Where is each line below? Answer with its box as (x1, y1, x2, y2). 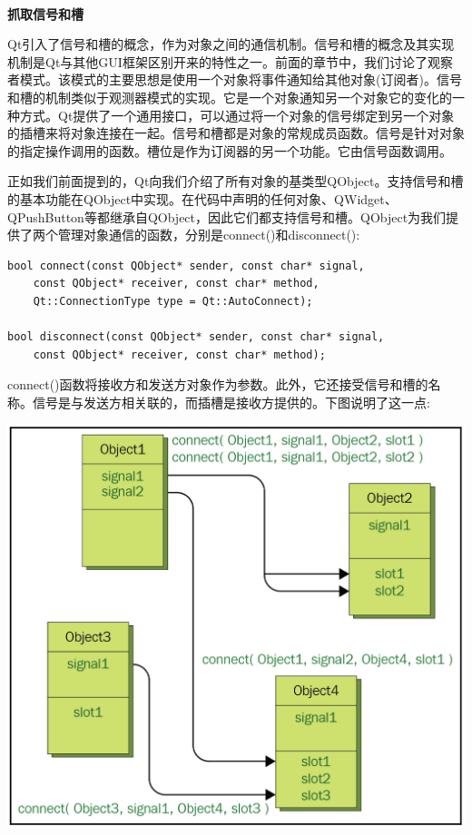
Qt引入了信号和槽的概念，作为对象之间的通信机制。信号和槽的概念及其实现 (7, 34, 455, 54)
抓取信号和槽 (7, 4, 84, 23)
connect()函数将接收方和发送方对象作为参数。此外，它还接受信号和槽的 (7, 375, 428, 394)
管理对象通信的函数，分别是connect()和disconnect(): (57, 225, 360, 244)
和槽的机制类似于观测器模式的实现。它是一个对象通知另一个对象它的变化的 (7, 87, 452, 106)
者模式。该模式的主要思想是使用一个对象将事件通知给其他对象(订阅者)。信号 (7, 70, 462, 89)
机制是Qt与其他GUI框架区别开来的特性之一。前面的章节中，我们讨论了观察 (7, 52, 453, 71)
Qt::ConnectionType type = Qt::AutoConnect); (33, 294, 313, 308)
